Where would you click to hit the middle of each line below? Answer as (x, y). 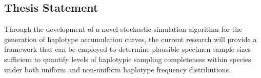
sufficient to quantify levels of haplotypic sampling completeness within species (128, 59)
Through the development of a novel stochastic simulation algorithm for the (123, 29)
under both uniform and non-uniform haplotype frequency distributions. (117, 69)
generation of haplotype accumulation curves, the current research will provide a (130, 39)
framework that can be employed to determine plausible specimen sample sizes (128, 49)
